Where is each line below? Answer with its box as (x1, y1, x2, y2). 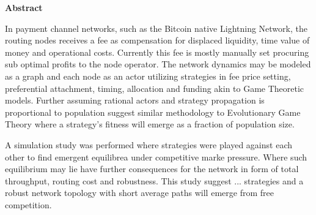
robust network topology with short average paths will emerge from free (5, 186, 274, 199)
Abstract (5, 1, 43, 13)
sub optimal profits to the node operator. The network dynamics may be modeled (5, 58, 311, 70)
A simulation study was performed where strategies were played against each (5, 138, 292, 151)
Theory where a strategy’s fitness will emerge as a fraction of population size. (5, 118, 295, 130)
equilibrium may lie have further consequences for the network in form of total (5, 162, 299, 175)
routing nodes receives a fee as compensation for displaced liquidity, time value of (5, 34, 310, 47)
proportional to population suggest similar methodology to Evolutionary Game (5, 105, 301, 118)
